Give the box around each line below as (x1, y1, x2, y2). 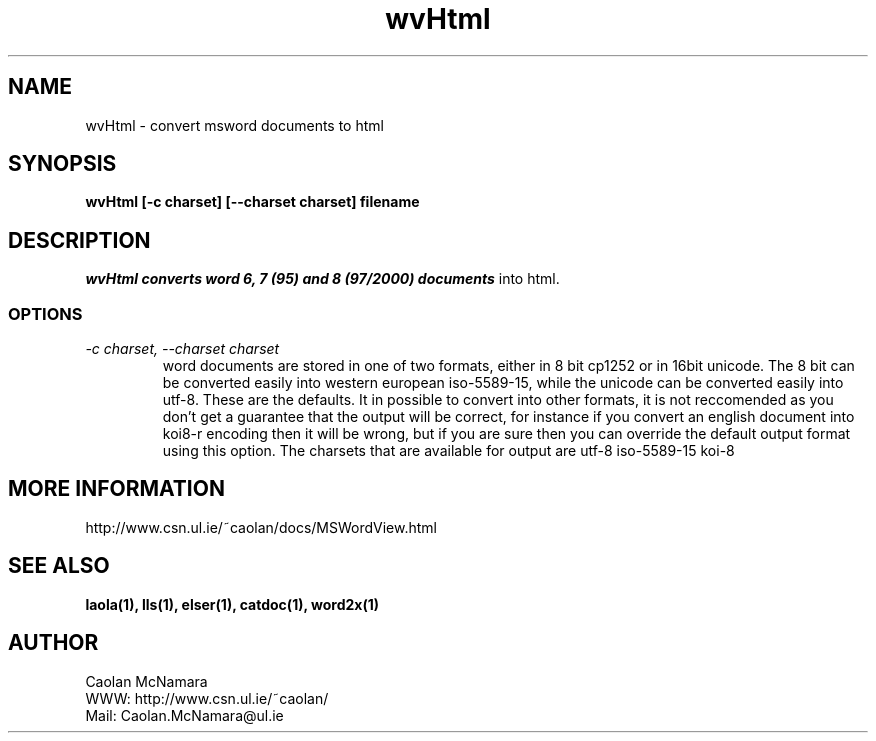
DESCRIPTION (8, 227, 151, 253)
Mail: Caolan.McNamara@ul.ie (85, 706, 284, 724)
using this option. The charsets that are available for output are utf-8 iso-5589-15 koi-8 (162, 442, 735, 460)
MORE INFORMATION (8, 476, 225, 502)
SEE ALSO (8, 553, 110, 579)
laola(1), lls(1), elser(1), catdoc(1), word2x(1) (85, 595, 380, 613)
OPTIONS (8, 303, 83, 324)
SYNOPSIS (8, 151, 117, 177)
